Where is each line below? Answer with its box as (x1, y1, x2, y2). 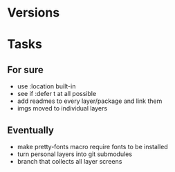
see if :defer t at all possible (17, 90, 97, 98)
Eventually (7, 124, 54, 136)
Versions (7, 5, 60, 21)
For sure (7, 64, 44, 75)
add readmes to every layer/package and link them (17, 97, 163, 105)
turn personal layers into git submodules (17, 150, 133, 158)
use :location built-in (17, 82, 76, 90)
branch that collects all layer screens (17, 157, 122, 165)
